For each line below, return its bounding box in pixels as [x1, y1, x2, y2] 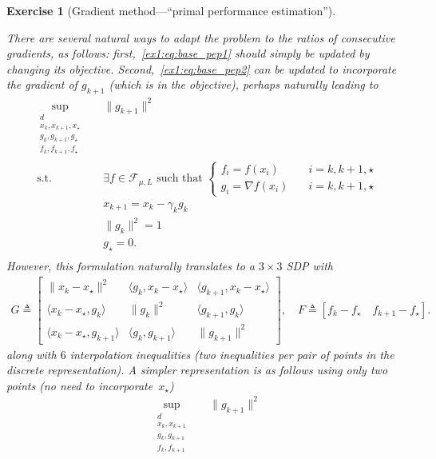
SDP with [286, 257, 333, 273]
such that [157, 173, 203, 185]
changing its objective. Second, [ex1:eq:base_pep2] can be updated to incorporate [6, 60, 397, 77]
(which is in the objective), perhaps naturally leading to [109, 76, 379, 93]
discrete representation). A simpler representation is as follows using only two [6, 361, 388, 378]
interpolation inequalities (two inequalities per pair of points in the [69, 345, 394, 362]
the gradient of [6, 76, 77, 93]
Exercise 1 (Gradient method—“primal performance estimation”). [6, 2, 336, 18]
